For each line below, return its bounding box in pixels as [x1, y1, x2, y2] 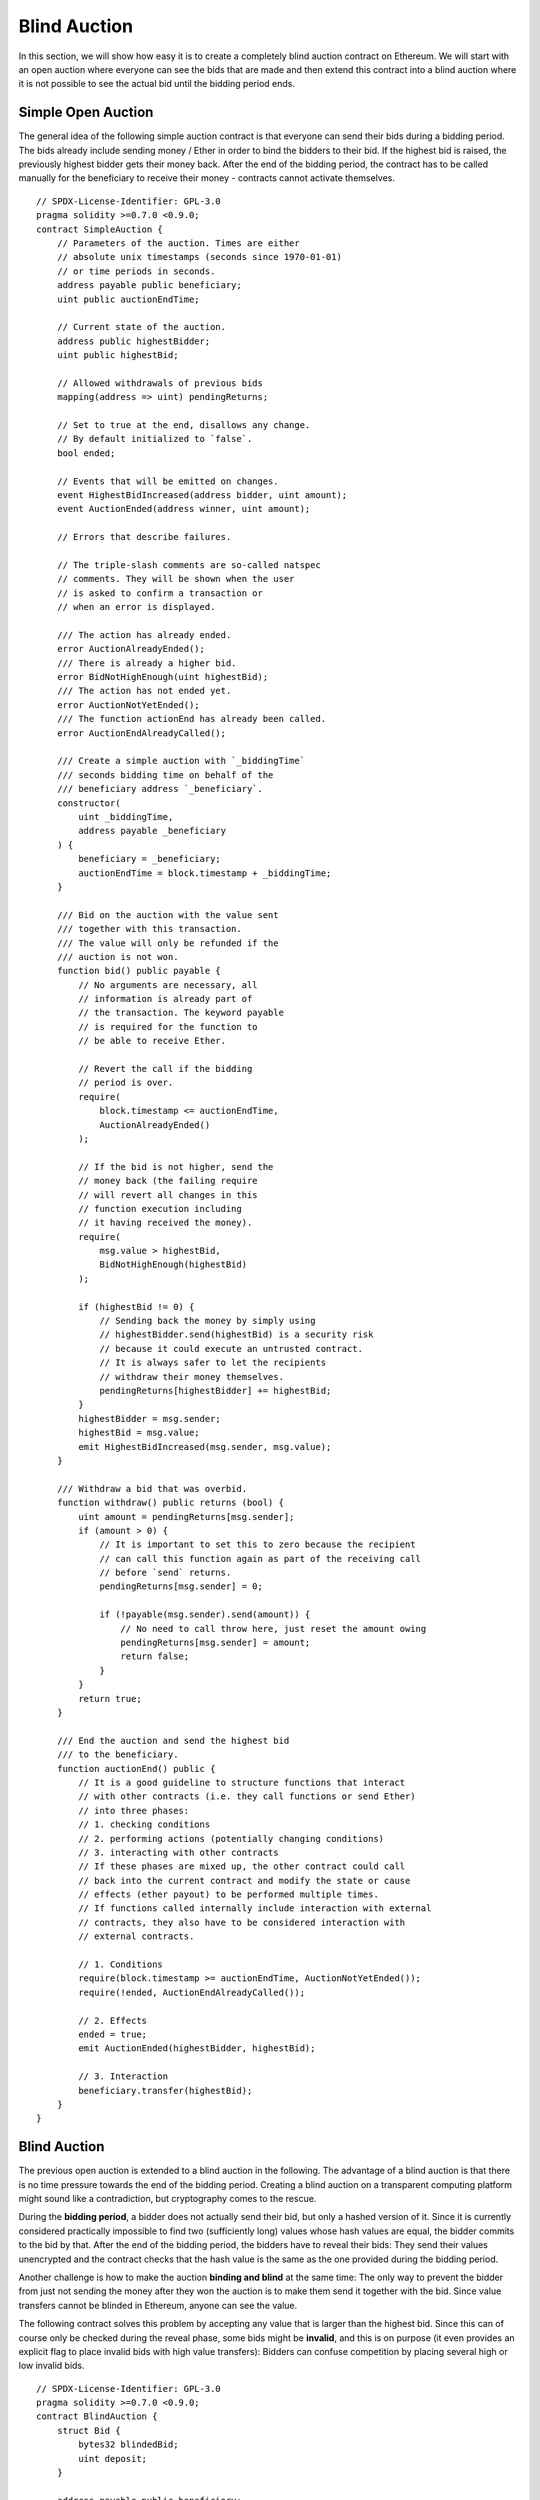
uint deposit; [78, 2453, 148, 2464]
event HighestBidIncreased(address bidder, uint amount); [56, 490, 348, 500]
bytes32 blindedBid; [78, 2439, 179, 2450]
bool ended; [56, 447, 116, 459]
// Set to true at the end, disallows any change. [56, 420, 311, 431]
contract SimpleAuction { [36, 223, 164, 235]
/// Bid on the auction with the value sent [56, 909, 279, 920]
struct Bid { [56, 2425, 121, 2436]
